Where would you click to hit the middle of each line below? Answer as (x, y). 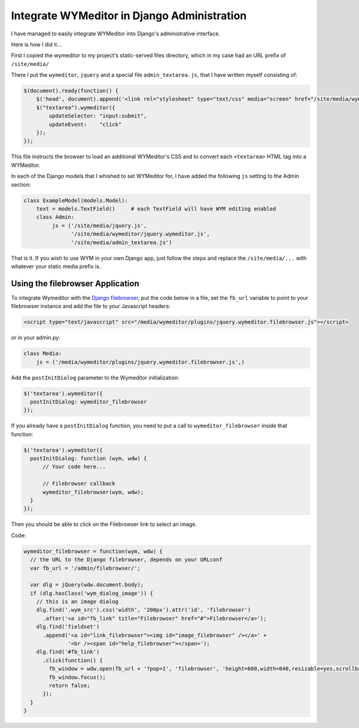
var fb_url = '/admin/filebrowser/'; (85, 568)
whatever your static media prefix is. (56, 266)
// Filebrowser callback (79, 484)
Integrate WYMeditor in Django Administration (129, 16)
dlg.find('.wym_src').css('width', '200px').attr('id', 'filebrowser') (144, 610)
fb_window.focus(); (77, 677)
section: (21, 184)
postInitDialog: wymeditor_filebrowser (89, 401)
